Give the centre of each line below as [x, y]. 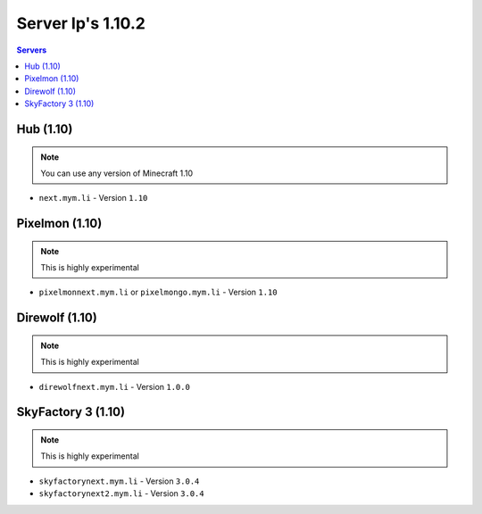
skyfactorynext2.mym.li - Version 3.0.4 [121, 493]
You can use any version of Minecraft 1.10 [117, 173]
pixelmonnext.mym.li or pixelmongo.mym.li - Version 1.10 [158, 292]
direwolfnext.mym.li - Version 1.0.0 [115, 386]
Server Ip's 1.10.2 [81, 23]
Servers [32, 50]
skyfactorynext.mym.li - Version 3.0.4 [119, 481]
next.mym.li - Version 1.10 [93, 198]
